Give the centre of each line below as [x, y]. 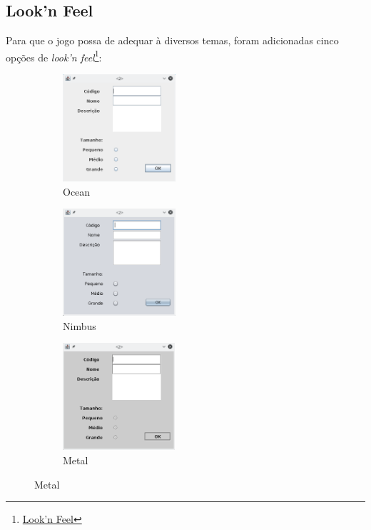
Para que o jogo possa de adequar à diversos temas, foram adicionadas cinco [172, 40]
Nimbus [80, 325]
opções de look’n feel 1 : [54, 56]
